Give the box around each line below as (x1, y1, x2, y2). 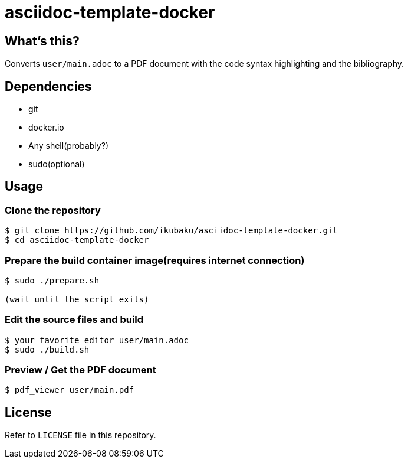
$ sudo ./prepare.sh (5, 275, 100, 285)
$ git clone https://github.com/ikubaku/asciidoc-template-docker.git (5, 226, 338, 236)
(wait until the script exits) (5, 294, 149, 304)
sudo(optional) (28, 159, 85, 169)
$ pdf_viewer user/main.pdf (5, 385, 134, 395)
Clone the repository (5, 204, 101, 216)
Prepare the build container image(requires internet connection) (5, 254, 305, 266)
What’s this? (5, 33, 80, 48)
